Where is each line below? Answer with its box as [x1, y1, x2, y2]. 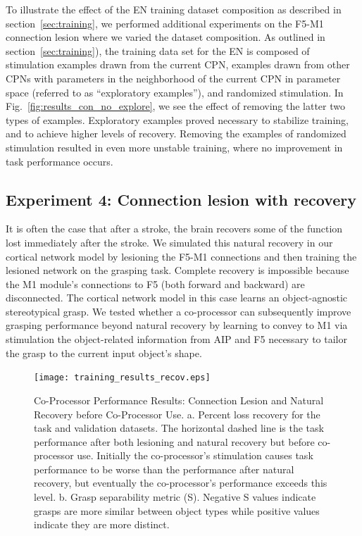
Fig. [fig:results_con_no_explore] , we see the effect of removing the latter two [6, 99, 345, 113]
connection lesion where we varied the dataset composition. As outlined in [6, 30, 325, 44]
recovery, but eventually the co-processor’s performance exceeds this [34, 475, 327, 490]
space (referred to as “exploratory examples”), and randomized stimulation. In [6, 85, 344, 99]
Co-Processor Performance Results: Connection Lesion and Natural [34, 392, 324, 407]
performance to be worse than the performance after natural [34, 461, 294, 476]
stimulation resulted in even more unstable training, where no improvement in [6, 139, 343, 154]
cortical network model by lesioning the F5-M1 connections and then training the [6, 249, 357, 263]
